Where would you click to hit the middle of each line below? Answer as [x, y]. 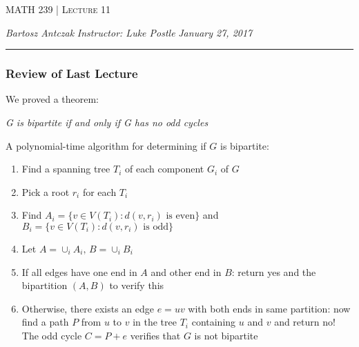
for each [99, 191]
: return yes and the [274, 271]
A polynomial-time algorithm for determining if [106, 145]
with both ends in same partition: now [269, 308]
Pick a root [46, 191]
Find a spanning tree [66, 169]
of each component [164, 169]
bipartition [45, 285]
